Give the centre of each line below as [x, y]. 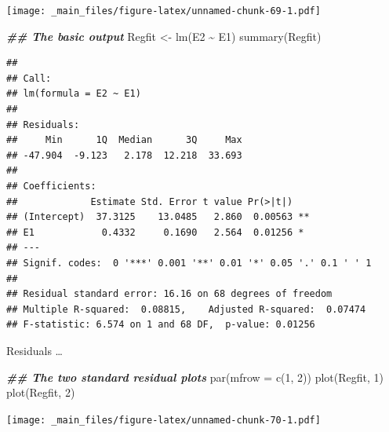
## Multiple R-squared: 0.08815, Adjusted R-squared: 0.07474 [186, 309]
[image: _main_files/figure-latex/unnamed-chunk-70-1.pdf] [164, 420]
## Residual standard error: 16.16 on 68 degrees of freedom [169, 294]
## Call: [29, 78]
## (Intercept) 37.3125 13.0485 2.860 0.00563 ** [158, 217]
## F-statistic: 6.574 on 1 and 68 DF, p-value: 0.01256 [161, 325]
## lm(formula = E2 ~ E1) [74, 94]
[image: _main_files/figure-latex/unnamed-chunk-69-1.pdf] [164, 11]
